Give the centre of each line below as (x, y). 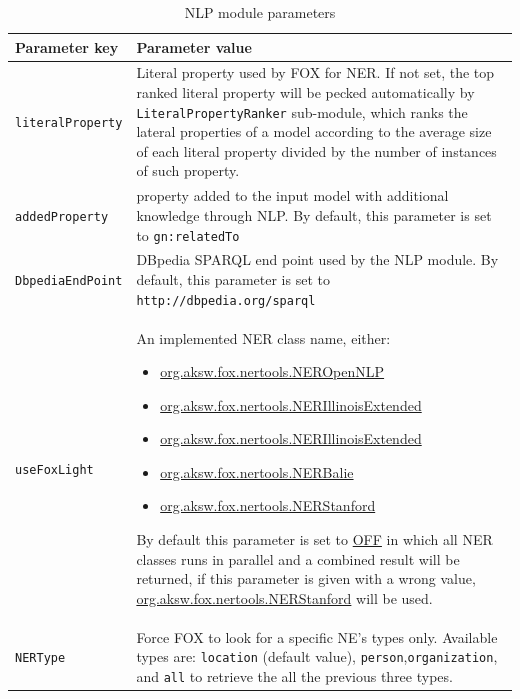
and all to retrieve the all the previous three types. (294, 675)
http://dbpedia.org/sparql (226, 300)
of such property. (188, 170)
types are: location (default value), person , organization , (317, 656)
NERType (40, 658)
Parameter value (194, 46)
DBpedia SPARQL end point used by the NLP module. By (317, 259)
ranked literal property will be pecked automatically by (305, 92)
